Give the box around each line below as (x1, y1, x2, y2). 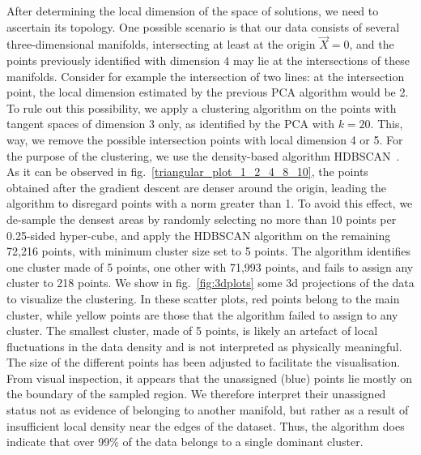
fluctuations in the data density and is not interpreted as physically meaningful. (6, 337, 402, 354)
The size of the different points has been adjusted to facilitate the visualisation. (6, 354, 401, 371)
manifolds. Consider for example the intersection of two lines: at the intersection (6, 67, 405, 84)
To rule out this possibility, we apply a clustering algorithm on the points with (6, 99, 397, 116)
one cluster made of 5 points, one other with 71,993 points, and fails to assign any (6, 258, 414, 275)
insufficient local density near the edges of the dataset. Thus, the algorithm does (6, 417, 405, 434)
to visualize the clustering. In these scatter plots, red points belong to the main (6, 290, 400, 307)
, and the (349, 36, 394, 53)
